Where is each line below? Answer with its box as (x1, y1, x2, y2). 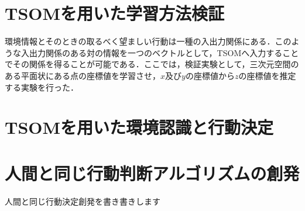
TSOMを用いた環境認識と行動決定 (5, 115, 274, 139)
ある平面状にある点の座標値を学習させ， (5, 69, 160, 81)
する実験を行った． (5, 81, 78, 93)
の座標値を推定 (238, 69, 296, 81)
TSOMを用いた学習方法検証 (5, 1, 225, 25)
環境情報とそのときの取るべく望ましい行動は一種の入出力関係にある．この (5, 35, 292, 47)
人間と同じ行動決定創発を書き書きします (5, 195, 160, 207)
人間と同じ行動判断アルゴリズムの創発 (5, 161, 300, 185)
